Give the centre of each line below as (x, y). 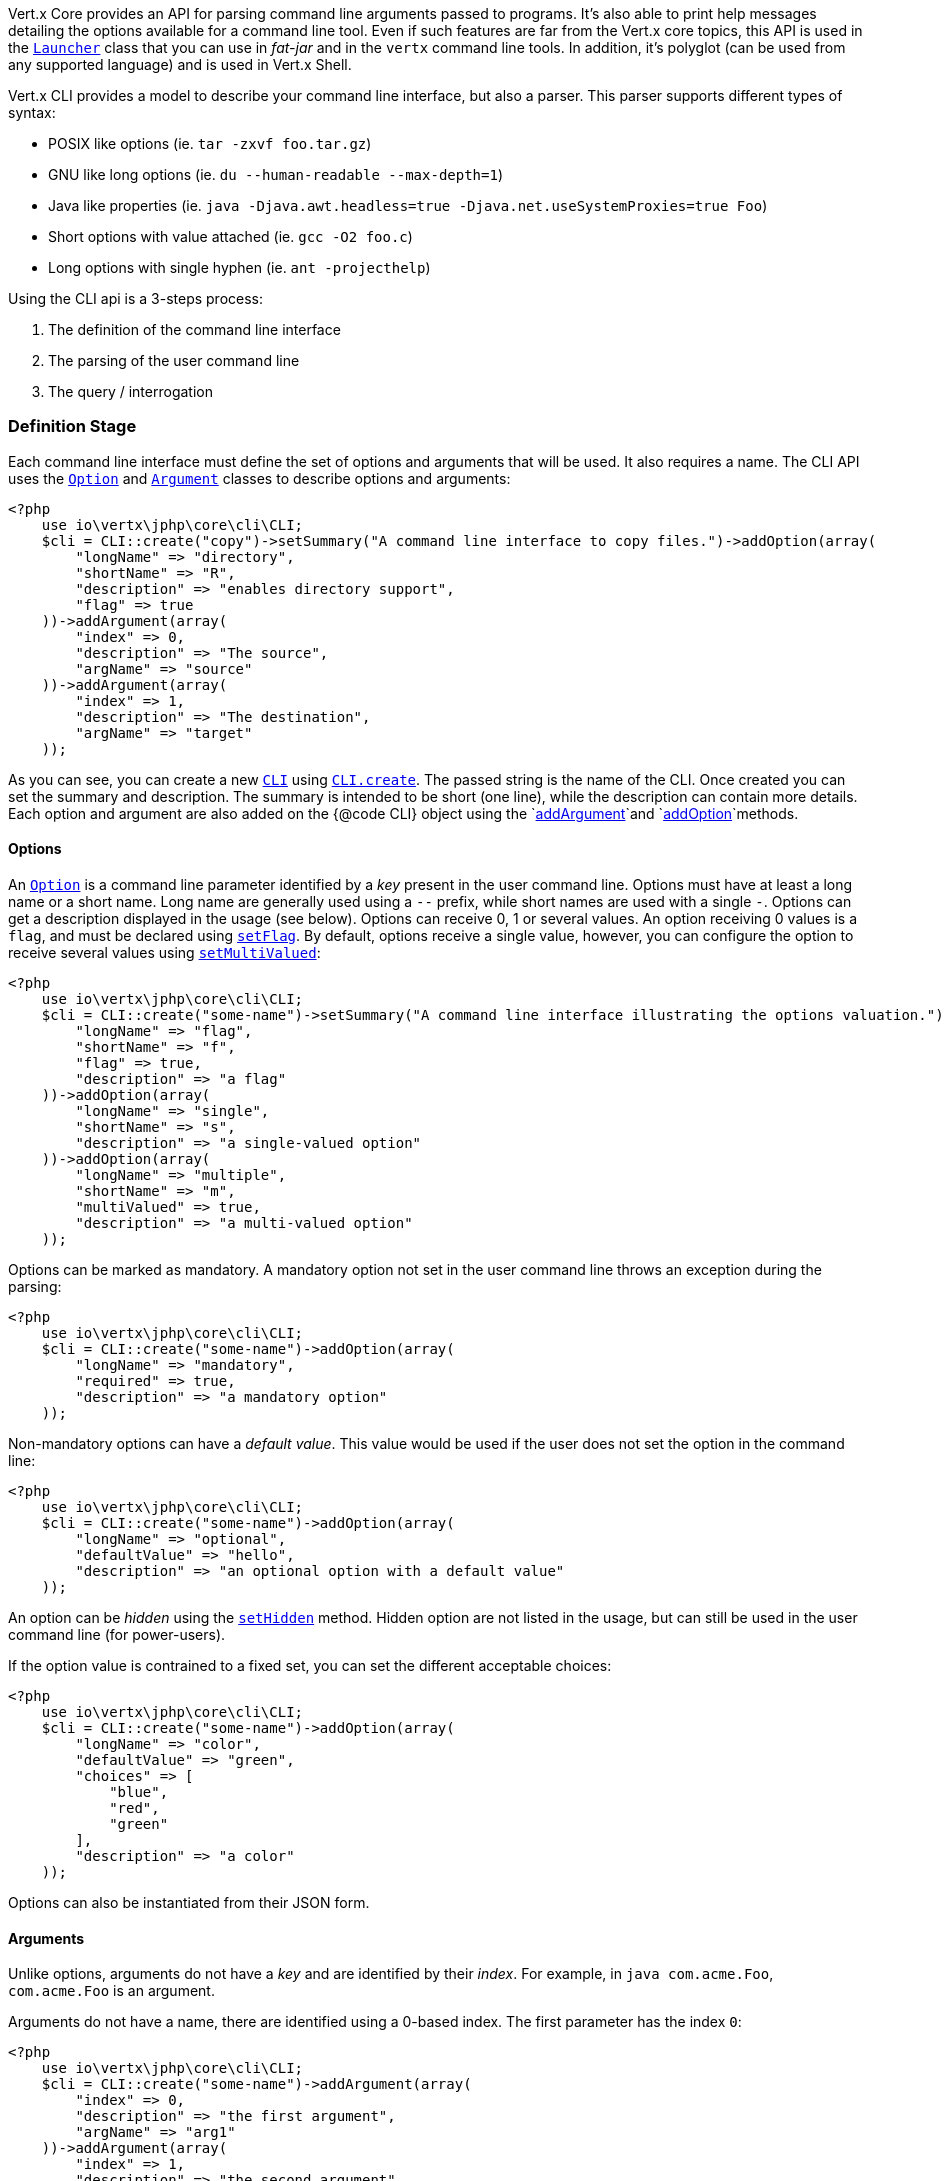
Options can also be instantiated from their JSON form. (189, 1902)
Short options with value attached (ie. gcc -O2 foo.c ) (230, 236)
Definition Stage (72, 426)
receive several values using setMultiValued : (164, 952)
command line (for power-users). (117, 1634)
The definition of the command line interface (194, 329)
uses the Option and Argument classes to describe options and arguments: (259, 478)
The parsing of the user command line (174, 360)
